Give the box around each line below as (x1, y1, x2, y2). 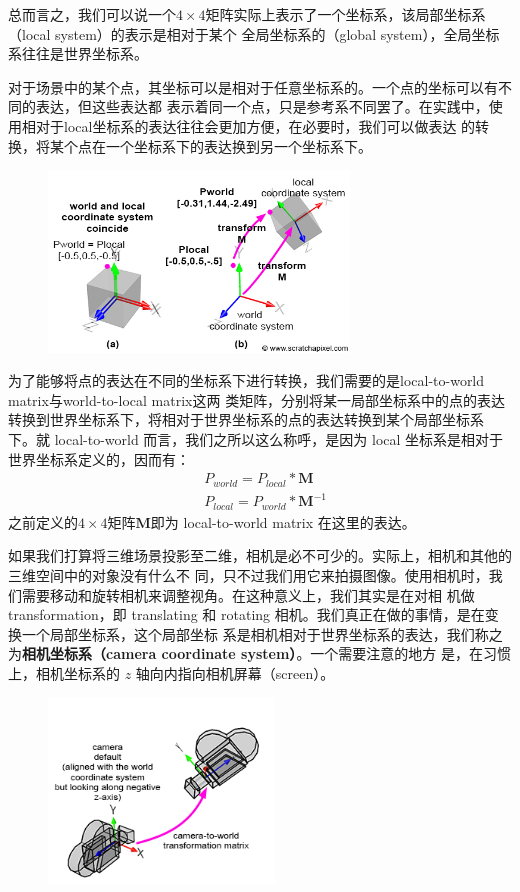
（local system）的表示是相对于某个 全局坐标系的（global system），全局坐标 (8, 23, 500, 44)
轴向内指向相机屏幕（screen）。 (135, 662, 335, 683)
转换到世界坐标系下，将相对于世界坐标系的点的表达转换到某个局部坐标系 (8, 409, 484, 430)
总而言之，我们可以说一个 (8, 4, 176, 24)
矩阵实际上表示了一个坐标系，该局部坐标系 (205, 4, 486, 24)
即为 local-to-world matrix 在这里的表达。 (150, 511, 416, 532)
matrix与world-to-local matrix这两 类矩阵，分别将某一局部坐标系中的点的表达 (8, 389, 506, 410)
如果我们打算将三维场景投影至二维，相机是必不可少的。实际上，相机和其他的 (8, 545, 512, 566)
